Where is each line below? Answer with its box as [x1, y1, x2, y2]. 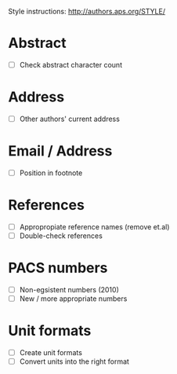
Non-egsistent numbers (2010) [19, 285, 120, 294]
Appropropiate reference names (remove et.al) [19, 222, 170, 231]
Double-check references [19, 231, 103, 240]
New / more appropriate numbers [19, 294, 128, 303]
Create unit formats [19, 348, 82, 357]
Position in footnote [19, 168, 83, 178]
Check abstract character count [19, 60, 123, 69]
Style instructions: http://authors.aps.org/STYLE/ [8, 7, 166, 16]
